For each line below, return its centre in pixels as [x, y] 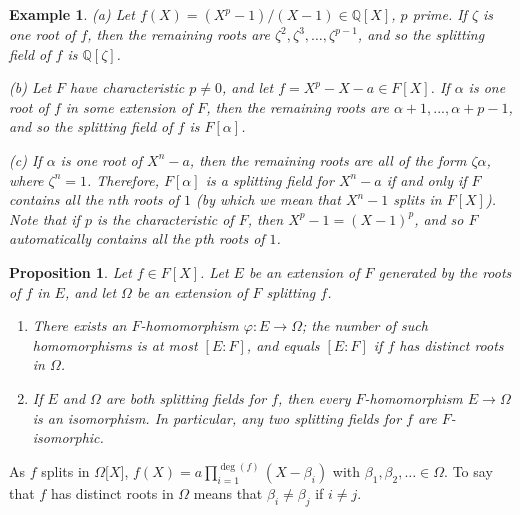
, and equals [283, 344]
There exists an [79, 325]
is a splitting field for [269, 179]
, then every [314, 397]
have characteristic [127, 87]
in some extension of [129, 106]
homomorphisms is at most [115, 344]
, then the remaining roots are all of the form [328, 159]
